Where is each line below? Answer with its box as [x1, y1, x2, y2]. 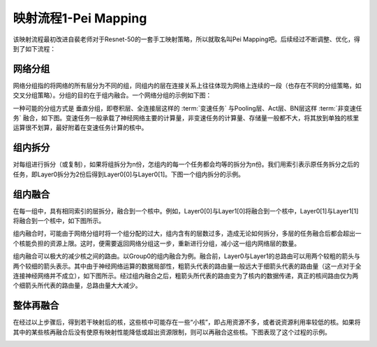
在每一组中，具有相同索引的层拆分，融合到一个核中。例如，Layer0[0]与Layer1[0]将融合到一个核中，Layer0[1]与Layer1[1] [13, 206, 359, 215]
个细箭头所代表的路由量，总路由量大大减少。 [13, 281, 142, 290]
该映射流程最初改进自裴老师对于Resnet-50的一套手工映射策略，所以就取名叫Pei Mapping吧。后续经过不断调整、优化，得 [13, 35, 360, 43]
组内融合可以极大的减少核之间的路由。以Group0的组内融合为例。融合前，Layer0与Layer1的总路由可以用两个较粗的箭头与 [13, 252, 361, 260]
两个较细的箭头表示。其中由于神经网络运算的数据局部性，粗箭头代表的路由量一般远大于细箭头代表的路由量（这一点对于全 [13, 262, 362, 270]
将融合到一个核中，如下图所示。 [13, 217, 105, 225]
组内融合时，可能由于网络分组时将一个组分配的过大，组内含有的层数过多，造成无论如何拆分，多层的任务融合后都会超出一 [13, 229, 362, 238]
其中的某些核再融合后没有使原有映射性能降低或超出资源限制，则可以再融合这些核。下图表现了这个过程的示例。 [13, 327, 331, 336]
